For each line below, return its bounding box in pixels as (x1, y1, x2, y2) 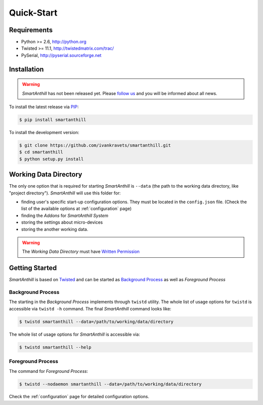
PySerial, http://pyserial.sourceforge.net (21, 52, 102, 58)
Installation (9, 65, 44, 73)
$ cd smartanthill (19, 149, 63, 155)
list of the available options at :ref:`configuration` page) (21, 206, 132, 212)
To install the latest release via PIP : (9, 104, 79, 110)
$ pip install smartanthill (19, 117, 86, 123)
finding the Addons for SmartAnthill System (21, 212, 109, 218)
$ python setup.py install (19, 156, 84, 162)
